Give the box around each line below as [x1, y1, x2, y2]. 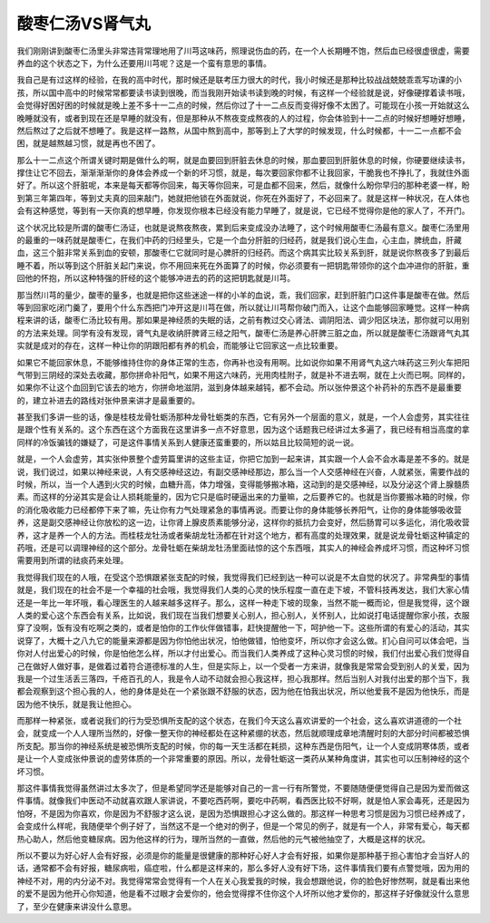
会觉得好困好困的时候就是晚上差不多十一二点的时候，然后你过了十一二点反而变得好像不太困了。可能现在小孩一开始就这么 [16, 100, 470, 111]
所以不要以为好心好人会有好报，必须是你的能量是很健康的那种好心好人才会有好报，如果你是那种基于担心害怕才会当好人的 [16, 850, 470, 860]
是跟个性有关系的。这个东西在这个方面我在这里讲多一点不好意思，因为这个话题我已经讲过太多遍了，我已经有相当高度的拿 [16, 424, 470, 435]
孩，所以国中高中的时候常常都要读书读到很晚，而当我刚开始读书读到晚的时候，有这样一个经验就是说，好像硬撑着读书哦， [16, 87, 470, 98]
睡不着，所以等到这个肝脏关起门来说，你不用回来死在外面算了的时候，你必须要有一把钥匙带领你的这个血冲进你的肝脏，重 [16, 259, 470, 271]
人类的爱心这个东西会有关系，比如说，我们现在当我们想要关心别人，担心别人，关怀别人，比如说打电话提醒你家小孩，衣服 [16, 609, 470, 620]
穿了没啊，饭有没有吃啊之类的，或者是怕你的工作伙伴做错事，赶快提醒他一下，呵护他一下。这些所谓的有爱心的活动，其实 [16, 622, 470, 634]
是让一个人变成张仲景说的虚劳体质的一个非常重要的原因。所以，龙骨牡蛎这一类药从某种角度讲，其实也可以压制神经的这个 [16, 753, 470, 764]
